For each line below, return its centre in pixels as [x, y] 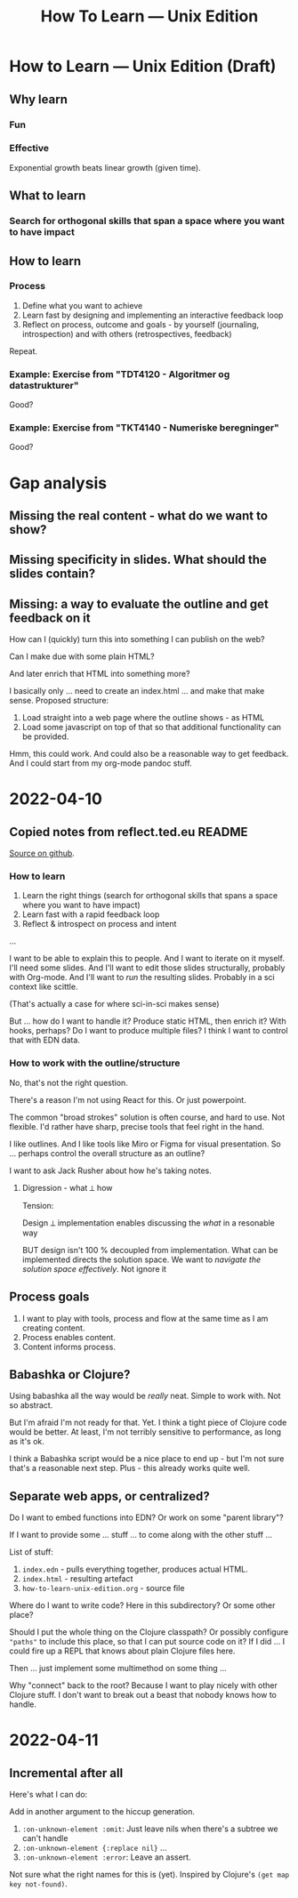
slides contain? [52, 574]
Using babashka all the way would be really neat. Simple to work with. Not [145, 1396]
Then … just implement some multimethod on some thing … [118, 1669]
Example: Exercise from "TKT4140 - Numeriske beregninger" [145, 428]
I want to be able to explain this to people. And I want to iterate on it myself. [147, 959]
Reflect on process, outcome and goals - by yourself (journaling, [141, 324]
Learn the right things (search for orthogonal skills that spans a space [150, 896]
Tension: [38, 1205]
